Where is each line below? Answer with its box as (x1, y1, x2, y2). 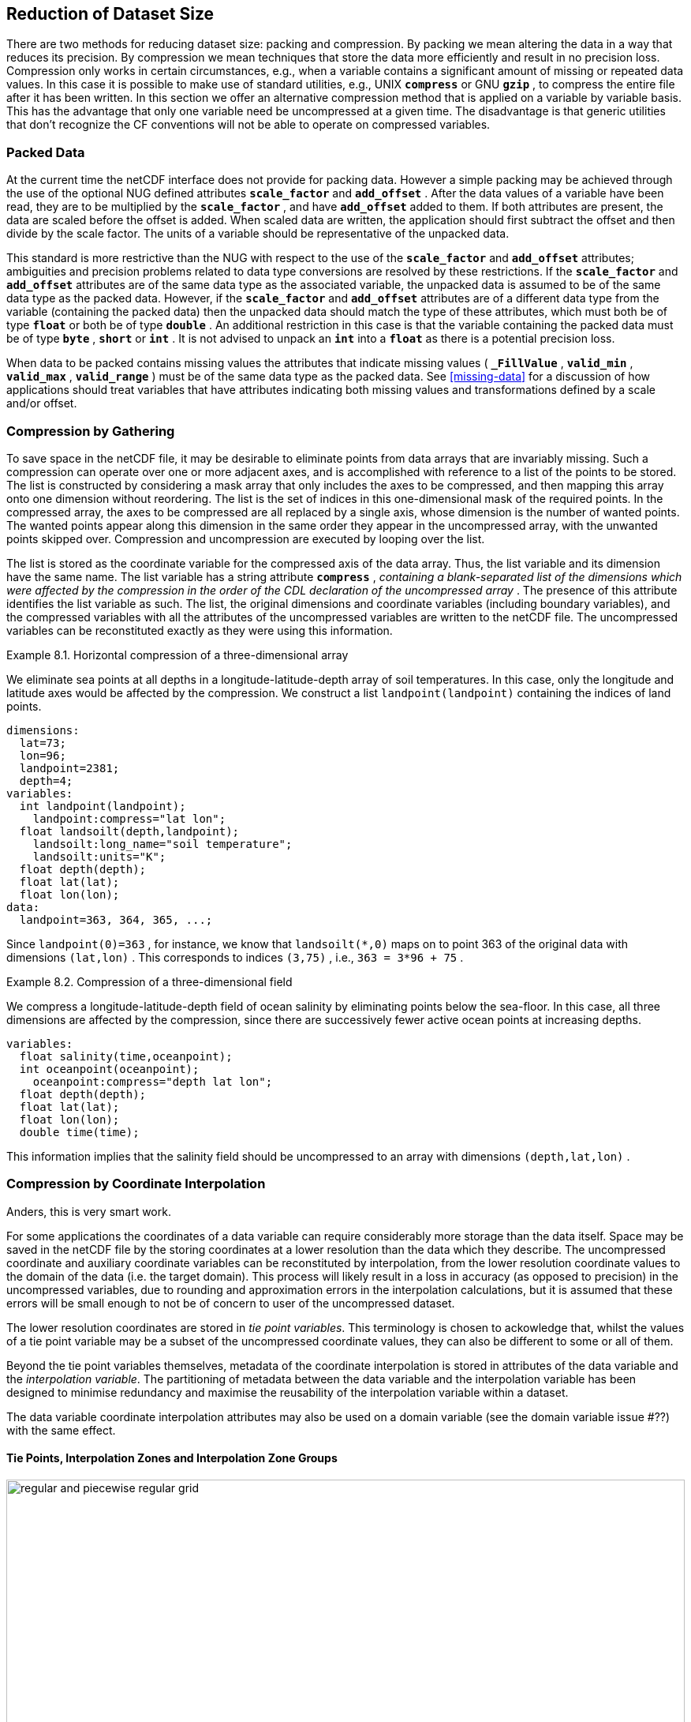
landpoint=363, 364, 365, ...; (19, 913, 213, 926)
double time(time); (19, 1125, 140, 1139)
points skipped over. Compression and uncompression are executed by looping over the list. (6, 531, 485, 546)
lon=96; (19, 748, 66, 762)
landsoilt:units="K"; (32, 850, 166, 863)
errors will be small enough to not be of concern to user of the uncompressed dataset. (6, 1296, 455, 1310)
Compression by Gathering (6, 422, 175, 439)
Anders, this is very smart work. (6, 1204, 171, 1218)
